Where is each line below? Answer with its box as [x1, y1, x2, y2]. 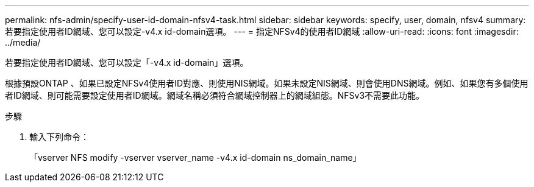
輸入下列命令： [29, 132, 89, 142]
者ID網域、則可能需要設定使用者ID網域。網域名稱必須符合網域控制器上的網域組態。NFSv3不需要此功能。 [5, 90, 425, 101]
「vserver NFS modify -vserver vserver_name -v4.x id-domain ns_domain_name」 [29, 152, 361, 163]
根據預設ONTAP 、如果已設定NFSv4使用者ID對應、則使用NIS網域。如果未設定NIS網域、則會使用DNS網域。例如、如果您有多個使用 [5, 78, 529, 88]
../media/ [5, 37, 41, 48]
